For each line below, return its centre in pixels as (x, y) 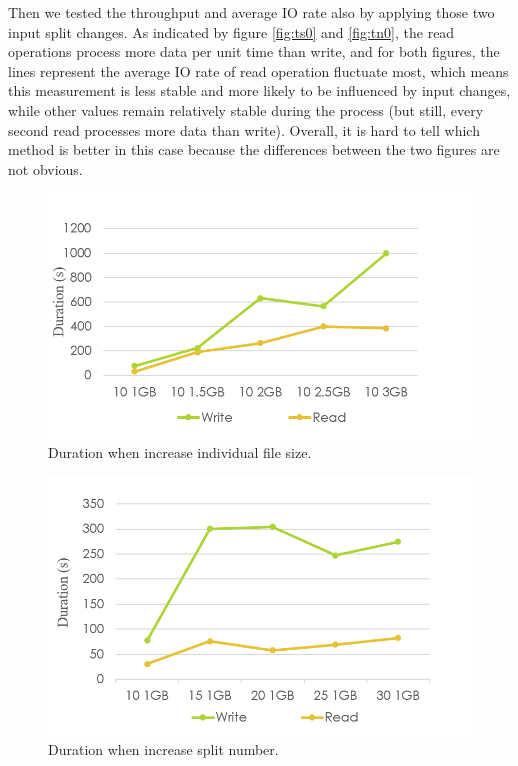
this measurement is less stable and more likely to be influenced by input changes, (259, 90)
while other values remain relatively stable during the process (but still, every (246, 109)
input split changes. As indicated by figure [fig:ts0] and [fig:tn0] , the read (231, 31)
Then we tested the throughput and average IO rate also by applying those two (251, 12)
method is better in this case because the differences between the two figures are (254, 149)
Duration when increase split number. (163, 748)
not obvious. (45, 168)
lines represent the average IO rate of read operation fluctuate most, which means (258, 70)
